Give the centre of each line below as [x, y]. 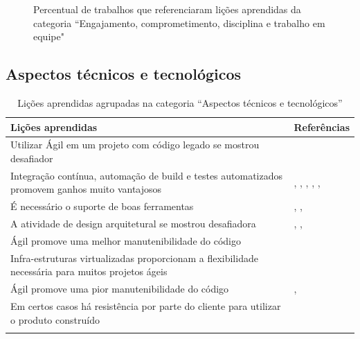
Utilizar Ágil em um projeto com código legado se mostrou [135, 145]
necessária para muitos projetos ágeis [89, 271]
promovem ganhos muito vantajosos [86, 189]
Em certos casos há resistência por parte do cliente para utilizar [146, 306]
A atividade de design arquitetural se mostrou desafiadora [133, 224]
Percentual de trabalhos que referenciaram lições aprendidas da [167, 9]
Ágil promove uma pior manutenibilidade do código [120, 289]
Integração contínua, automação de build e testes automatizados [147, 175]
